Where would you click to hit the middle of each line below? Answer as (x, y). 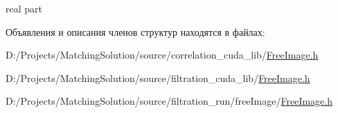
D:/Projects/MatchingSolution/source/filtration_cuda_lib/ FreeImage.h (158, 78)
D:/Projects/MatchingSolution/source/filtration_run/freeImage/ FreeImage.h (169, 101)
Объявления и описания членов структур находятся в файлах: (135, 31)
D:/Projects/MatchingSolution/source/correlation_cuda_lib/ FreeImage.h (162, 55)
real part (24, 8)
